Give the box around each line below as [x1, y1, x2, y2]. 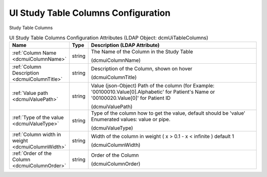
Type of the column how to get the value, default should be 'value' [90, 110, 246, 117]
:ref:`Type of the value [12, 114, 64, 121]
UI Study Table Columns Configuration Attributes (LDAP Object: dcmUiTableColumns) [9, 35, 209, 42]
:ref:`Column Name [12, 49, 57, 56]
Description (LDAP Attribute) [90, 42, 160, 49]
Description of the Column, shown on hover [90, 65, 193, 72]
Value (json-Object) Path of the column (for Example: [90, 82, 215, 89]
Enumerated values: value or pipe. [90, 116, 171, 123]
